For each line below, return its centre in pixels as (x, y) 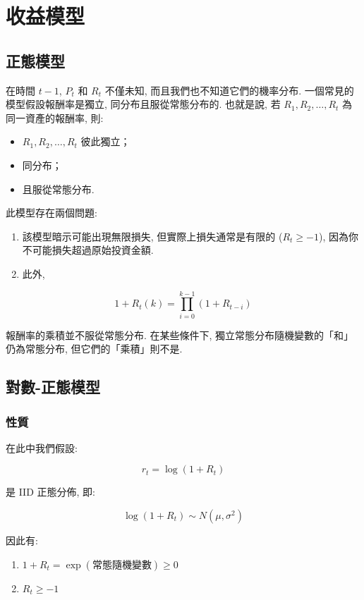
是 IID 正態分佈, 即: (50, 492)
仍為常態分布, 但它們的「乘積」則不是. (94, 349)
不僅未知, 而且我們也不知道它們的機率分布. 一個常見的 (229, 90)
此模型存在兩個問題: (51, 213)
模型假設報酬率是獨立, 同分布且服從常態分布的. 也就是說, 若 (143, 104)
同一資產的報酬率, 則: (55, 117)
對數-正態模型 (53, 387)
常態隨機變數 (122, 565)
